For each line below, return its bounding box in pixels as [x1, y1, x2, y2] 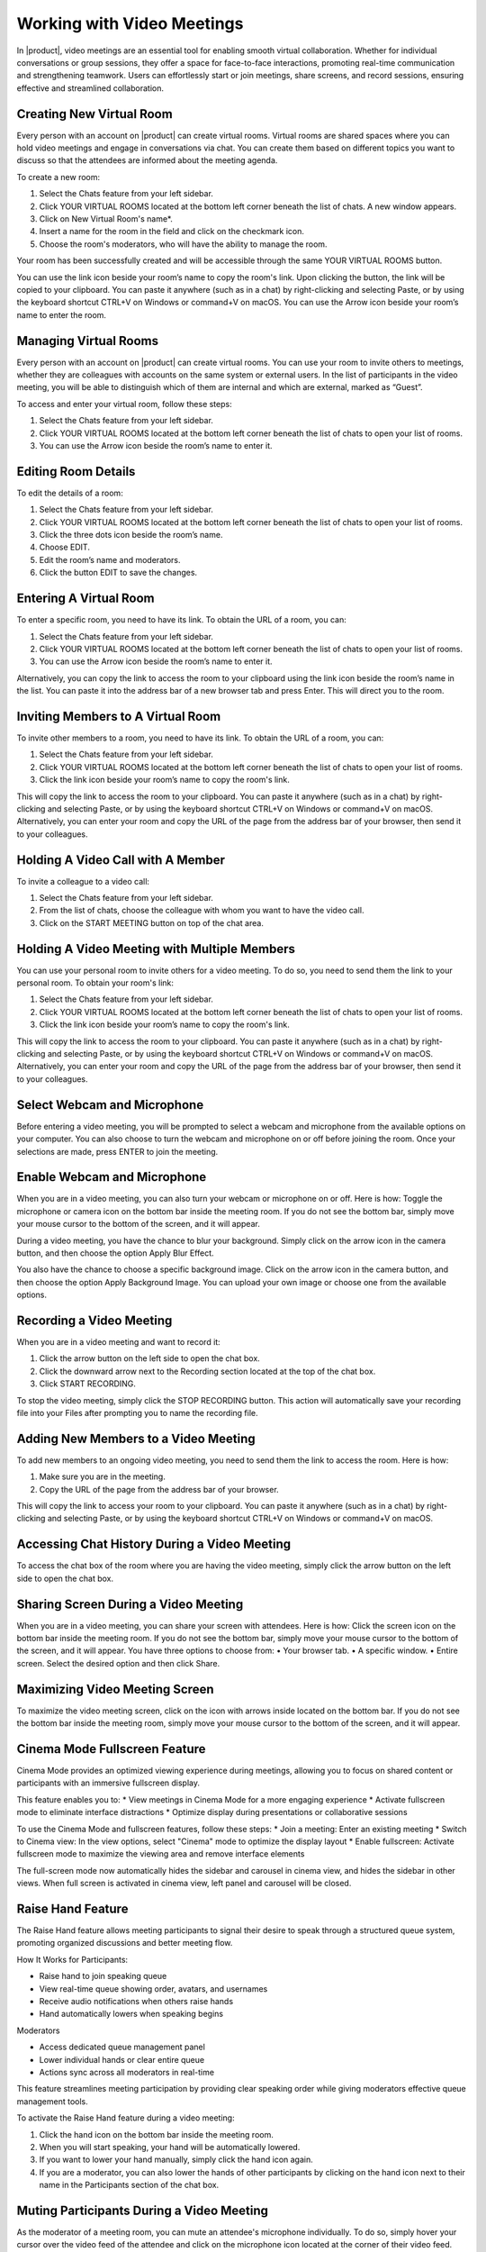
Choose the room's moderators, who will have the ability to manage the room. [39, 239, 328, 250]
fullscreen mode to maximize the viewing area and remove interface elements [16, 1848, 305, 1859]
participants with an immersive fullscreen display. [16, 1777, 201, 1788]
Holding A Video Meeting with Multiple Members [16, 941, 296, 957]
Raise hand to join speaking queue [39, 1971, 167, 1982]
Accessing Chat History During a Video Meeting [16, 1537, 292, 1552]
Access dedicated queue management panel [39, 2041, 206, 2053]
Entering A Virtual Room [16, 591, 155, 606]
